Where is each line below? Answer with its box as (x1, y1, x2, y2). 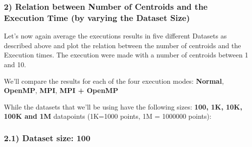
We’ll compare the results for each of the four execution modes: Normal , (4, 75, 224, 86)
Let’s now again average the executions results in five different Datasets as (4, 31, 227, 41)
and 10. (4, 59, 26, 69)
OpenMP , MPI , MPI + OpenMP (4, 85, 118, 95)
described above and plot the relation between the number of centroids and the (4, 40, 241, 50)
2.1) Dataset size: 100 (4, 131, 91, 144)
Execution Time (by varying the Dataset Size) (4, 11, 190, 23)
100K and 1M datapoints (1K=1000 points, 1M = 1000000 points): (4, 111, 211, 121)
